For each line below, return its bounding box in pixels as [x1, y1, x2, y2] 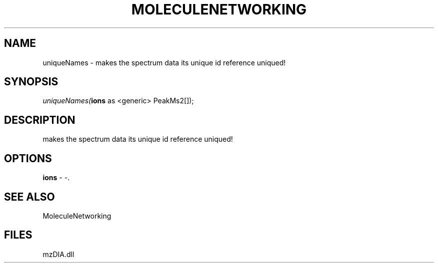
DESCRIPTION [4, 113, 75, 126]
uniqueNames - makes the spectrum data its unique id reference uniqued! [42, 58, 286, 67]
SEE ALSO [4, 190, 55, 203]
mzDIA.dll [42, 250, 74, 259]
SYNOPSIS [4, 75, 58, 88]
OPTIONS [4, 152, 52, 165]
